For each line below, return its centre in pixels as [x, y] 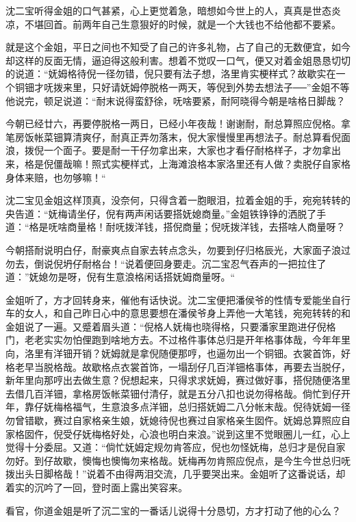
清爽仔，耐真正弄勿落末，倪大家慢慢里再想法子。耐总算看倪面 [211, 136]
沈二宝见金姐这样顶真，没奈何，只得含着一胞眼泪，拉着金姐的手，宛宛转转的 [178, 200]
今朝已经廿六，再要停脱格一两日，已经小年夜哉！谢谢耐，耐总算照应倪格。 [173, 123]
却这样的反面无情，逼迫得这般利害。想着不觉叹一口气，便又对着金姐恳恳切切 [178, 60]
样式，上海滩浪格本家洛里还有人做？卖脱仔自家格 [240, 163]
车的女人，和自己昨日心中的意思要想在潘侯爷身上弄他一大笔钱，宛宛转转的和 [178, 313]
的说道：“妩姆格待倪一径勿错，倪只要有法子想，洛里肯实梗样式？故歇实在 [171, 74]
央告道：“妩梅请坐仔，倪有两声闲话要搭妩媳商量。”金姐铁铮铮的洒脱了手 [166, 213]
